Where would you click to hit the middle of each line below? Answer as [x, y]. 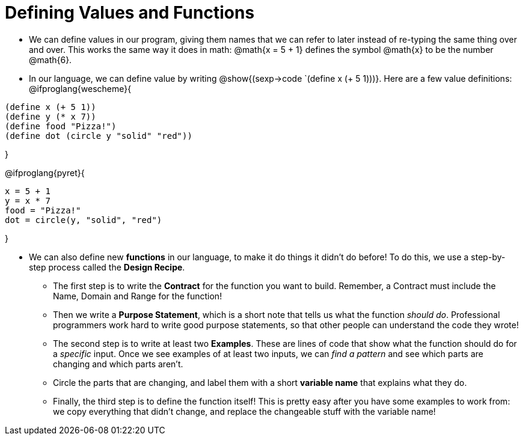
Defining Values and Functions [130, 13]
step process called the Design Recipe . [107, 267]
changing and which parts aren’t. [118, 364]
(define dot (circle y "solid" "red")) [99, 136]
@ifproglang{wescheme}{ [80, 88]
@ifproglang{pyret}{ [45, 173]
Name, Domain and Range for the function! [138, 296]
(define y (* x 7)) [50, 116]
